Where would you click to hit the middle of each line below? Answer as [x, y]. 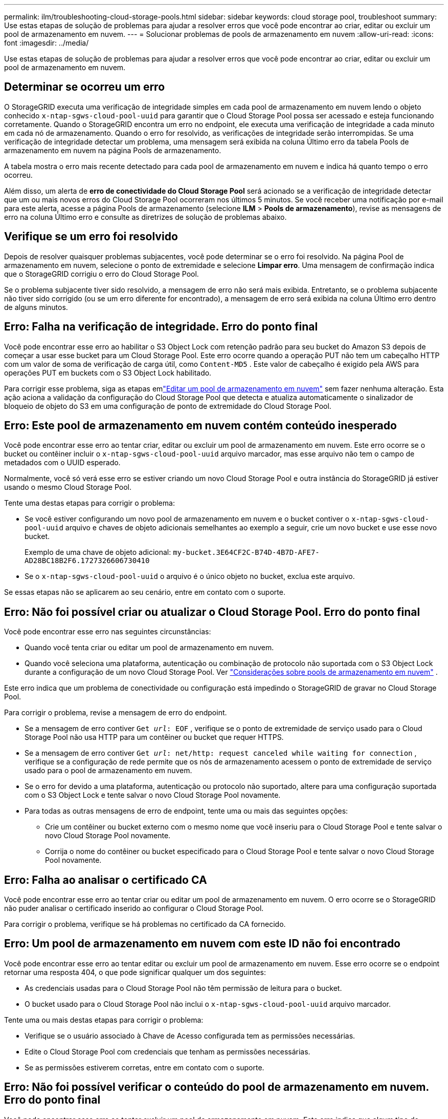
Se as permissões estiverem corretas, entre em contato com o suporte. [144, 1067]
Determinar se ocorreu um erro [85, 87]
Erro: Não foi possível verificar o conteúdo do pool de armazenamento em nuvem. [217, 1087]
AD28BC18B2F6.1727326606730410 [87, 561]
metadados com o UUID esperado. [62, 463]
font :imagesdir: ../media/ [47, 43]
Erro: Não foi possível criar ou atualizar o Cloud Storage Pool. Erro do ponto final [212, 612]
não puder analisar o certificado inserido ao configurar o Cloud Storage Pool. [134, 908]
